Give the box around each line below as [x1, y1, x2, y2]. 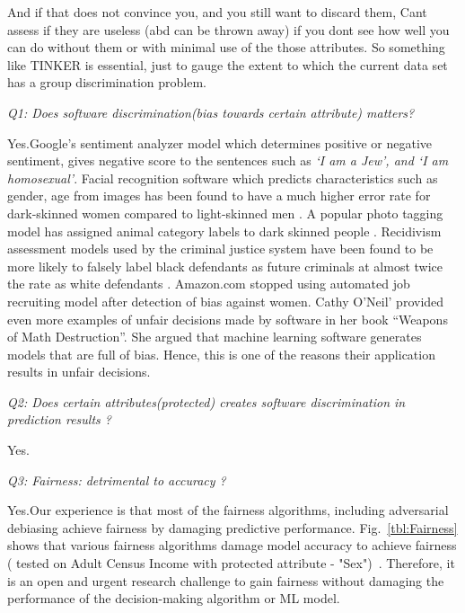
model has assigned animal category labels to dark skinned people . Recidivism [7, 221, 442, 240]
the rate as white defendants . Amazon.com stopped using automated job [7, 274, 410, 293]
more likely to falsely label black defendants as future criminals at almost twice [7, 256, 443, 275]
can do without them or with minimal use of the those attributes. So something [7, 38, 445, 57]
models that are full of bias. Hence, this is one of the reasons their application [7, 344, 435, 363]
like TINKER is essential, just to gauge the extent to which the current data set [7, 55, 448, 74]
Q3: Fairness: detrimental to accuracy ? [7, 470, 226, 489]
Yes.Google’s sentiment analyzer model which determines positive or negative [7, 133, 433, 152]
